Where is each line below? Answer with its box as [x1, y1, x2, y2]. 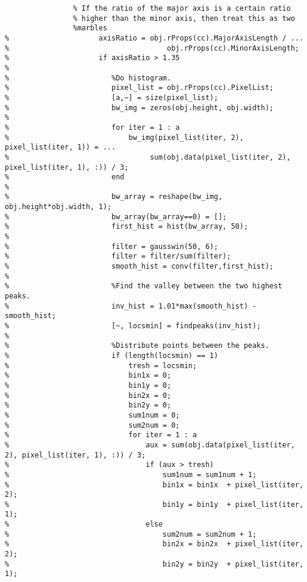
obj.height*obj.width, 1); [5, 203, 111, 211]
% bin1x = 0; [5, 371, 172, 380]
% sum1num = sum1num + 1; [5, 470, 257, 479]
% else [5, 520, 163, 529]
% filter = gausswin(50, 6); [5, 242, 218, 251]
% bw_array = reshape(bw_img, [5, 192, 223, 201]
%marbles [73, 24, 107, 33]
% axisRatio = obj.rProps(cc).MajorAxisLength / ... [5, 33, 304, 42]
